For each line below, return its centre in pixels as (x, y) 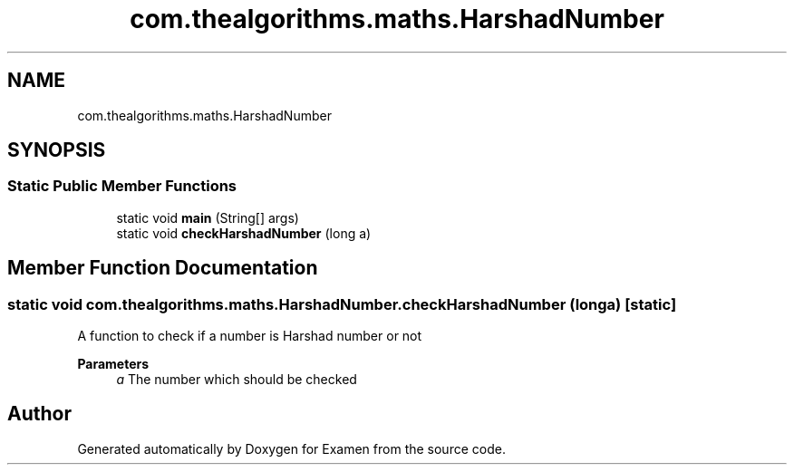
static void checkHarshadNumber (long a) (244, 233)
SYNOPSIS (57, 150)
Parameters (113, 364)
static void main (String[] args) (208, 217)
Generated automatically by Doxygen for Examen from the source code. (291, 448)
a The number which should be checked (237, 380)
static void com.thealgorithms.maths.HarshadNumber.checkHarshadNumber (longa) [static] (342, 304)
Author (39, 414)
